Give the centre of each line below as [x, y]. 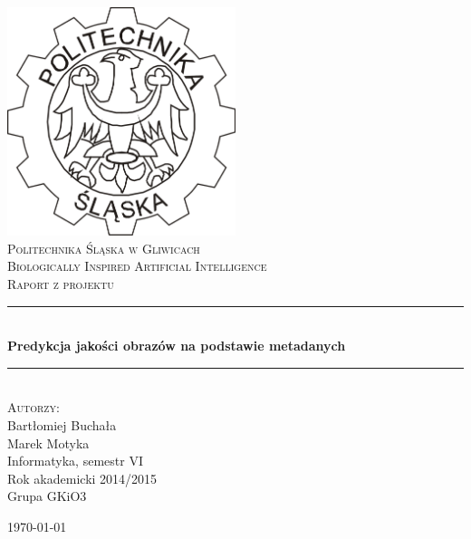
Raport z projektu [61, 284]
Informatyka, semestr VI [75, 461]
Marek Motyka [48, 443]
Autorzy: [34, 407]
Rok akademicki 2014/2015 [82, 478]
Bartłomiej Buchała [62, 424]
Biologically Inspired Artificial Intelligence [137, 266]
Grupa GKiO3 [47, 496]
